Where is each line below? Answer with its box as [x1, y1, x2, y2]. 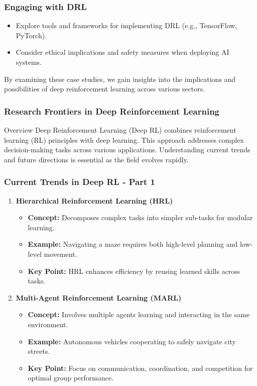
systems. [16, 57, 42, 67]
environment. [28, 319, 68, 329]
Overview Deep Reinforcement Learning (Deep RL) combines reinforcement [4, 125, 236, 135]
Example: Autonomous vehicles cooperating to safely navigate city [28, 336, 236, 346]
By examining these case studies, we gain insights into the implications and [4, 73, 236, 84]
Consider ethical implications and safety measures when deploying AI [16, 47, 229, 57]
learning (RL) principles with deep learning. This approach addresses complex [4, 134, 244, 145]
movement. [44, 248, 77, 259]
